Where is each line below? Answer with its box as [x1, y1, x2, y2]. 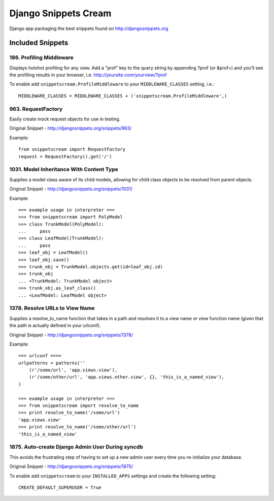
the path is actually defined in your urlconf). [9, 323, 101, 329]
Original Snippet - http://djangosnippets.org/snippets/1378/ [9, 332, 133, 338]
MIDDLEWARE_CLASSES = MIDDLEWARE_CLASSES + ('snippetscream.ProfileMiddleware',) [18, 93, 227, 99]
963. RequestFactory [9, 105, 63, 112]
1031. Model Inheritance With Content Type [9, 166, 119, 173]
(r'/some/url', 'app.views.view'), [28, 367, 118, 373]
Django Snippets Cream [9, 8, 112, 19]
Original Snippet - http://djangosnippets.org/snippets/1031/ [9, 186, 133, 192]
